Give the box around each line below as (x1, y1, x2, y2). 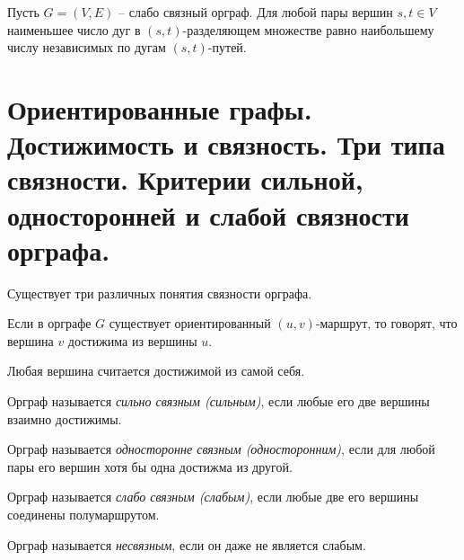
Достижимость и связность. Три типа (7, 126, 445, 163)
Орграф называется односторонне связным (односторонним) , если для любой (7, 440, 435, 458)
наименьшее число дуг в (7, 20, 141, 39)
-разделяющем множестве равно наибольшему (182, 20, 434, 39)
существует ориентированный (109, 314, 271, 333)
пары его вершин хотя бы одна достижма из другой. (7, 457, 293, 476)
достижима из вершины (67, 331, 197, 350)
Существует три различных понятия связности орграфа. (7, 283, 312, 302)
